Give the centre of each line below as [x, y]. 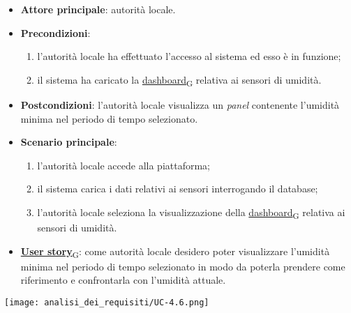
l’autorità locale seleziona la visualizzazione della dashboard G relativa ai [191, 213]
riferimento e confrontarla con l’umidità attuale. [123, 280]
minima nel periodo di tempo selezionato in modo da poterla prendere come [183, 266]
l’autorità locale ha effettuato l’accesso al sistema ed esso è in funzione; [189, 56]
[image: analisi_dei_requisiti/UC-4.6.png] [107, 302]
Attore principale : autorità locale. [98, 9]
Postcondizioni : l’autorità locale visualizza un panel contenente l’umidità [180, 104]
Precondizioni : [55, 32]
